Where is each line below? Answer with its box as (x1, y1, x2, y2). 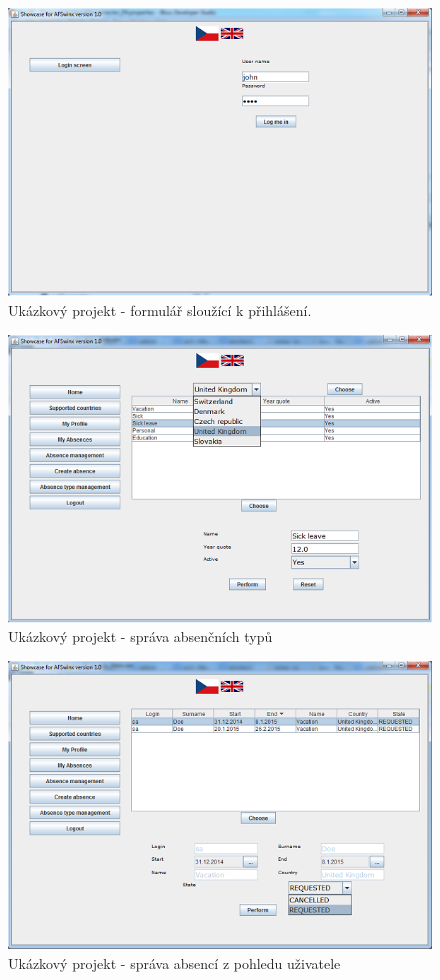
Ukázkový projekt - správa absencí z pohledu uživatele (8, 952, 341, 973)
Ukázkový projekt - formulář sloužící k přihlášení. (8, 299, 312, 320)
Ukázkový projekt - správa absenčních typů (8, 626, 273, 647)
